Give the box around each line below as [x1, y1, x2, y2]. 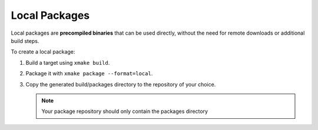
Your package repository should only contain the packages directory [41, 108, 208, 115]
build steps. [11, 37, 39, 44]
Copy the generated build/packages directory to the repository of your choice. [25, 81, 216, 88]
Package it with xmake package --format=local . [25, 70, 153, 77]
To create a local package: [11, 48, 75, 55]
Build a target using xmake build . [25, 59, 110, 66]
